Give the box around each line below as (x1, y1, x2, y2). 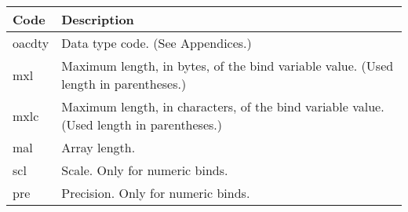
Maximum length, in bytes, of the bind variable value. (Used (61, 57, 394, 75)
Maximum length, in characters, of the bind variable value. (61, 97, 384, 115)
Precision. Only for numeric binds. (61, 184, 250, 202)
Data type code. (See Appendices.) (61, 34, 252, 52)
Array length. (61, 138, 136, 156)
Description (61, 10, 134, 28)
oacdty (13, 34, 49, 52)
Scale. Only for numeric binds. (61, 161, 228, 179)
